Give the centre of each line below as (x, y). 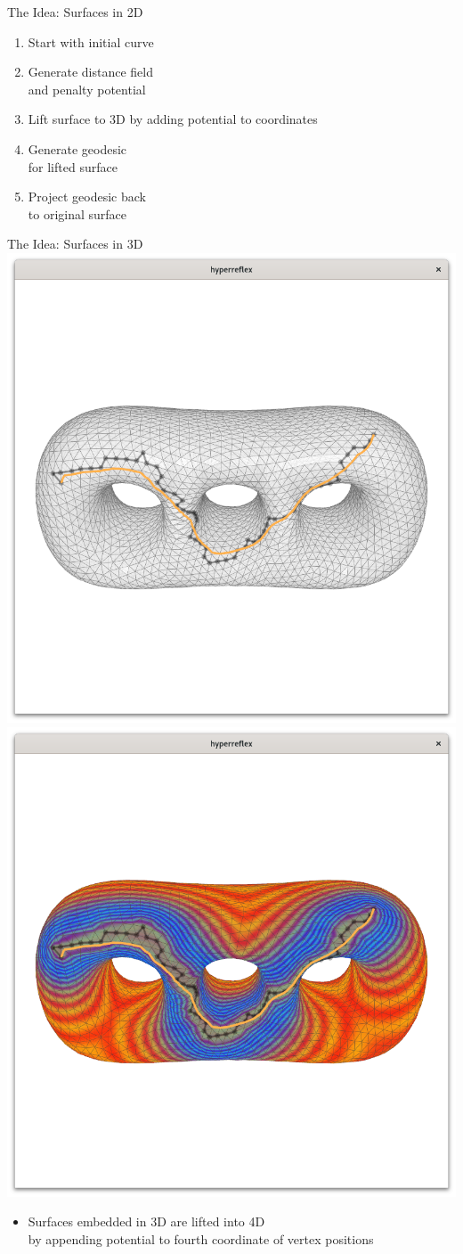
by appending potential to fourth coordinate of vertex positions (201, 1238)
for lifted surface (73, 166)
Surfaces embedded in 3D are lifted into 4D (146, 1221)
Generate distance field (91, 72)
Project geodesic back (87, 197)
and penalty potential (87, 89)
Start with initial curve (91, 41)
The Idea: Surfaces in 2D (75, 12)
